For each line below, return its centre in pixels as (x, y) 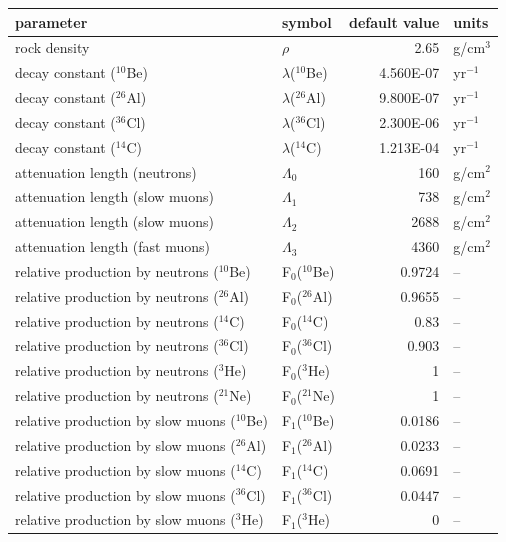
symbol (306, 21)
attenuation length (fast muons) (113, 246)
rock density (52, 47)
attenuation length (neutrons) (106, 171)
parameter (51, 21)
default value (394, 21)
